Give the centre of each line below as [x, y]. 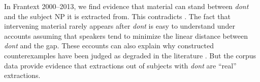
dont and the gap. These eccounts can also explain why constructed [109, 46]
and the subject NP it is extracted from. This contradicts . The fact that [117, 16]
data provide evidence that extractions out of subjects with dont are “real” [120, 65]
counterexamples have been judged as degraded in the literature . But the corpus [130, 55]
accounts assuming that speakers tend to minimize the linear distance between [126, 35]
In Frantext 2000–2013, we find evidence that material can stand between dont [126, 6]
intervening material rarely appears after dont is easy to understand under [120, 26]
